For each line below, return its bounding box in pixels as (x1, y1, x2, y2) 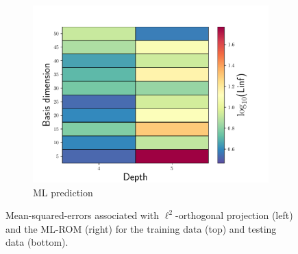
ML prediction (33, 185, 93, 199)
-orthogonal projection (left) (175, 208, 293, 222)
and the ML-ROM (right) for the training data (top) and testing (5, 221, 277, 235)
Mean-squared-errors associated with (5, 208, 160, 222)
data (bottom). (5, 235, 69, 249)
